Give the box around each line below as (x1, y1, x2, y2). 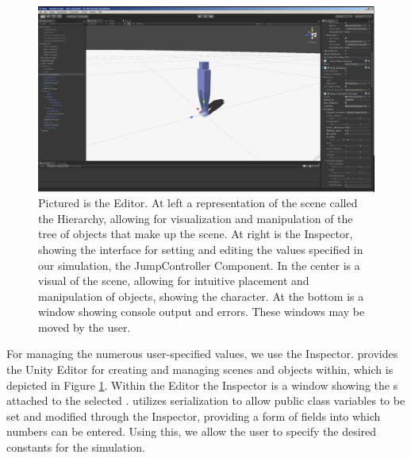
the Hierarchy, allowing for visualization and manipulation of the (38, 210, 353, 226)
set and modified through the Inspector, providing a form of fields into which (6, 407, 381, 424)
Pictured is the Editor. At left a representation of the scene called (38, 194, 358, 211)
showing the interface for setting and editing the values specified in (38, 241, 363, 257)
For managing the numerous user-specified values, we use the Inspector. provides (6, 345, 398, 362)
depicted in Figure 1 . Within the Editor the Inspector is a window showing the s (6, 376, 398, 393)
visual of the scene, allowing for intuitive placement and (38, 272, 309, 289)
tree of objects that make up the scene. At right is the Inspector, (38, 225, 353, 242)
